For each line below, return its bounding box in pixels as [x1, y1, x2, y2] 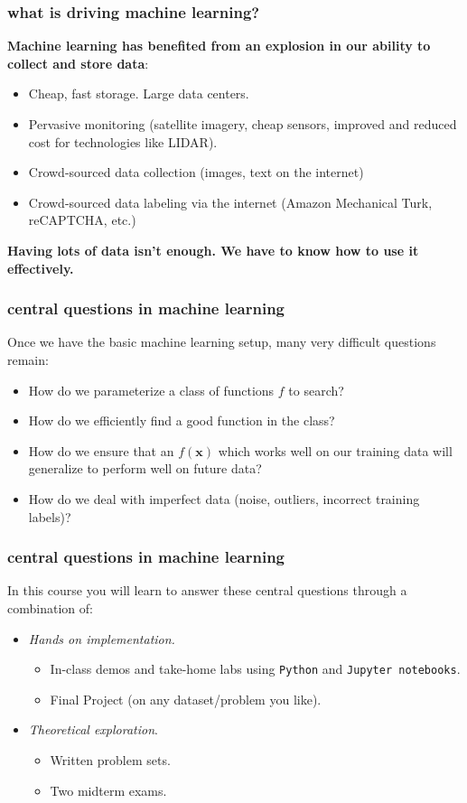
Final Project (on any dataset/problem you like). [50, 689, 322, 708]
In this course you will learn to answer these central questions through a [7, 581, 407, 600]
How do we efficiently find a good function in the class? [28, 411, 335, 430]
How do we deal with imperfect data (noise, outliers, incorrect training [28, 489, 420, 508]
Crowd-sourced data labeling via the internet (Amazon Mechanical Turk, [28, 192, 433, 211]
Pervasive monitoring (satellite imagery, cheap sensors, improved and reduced [28, 115, 457, 133]
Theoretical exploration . [28, 720, 158, 739]
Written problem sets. [50, 750, 171, 769]
